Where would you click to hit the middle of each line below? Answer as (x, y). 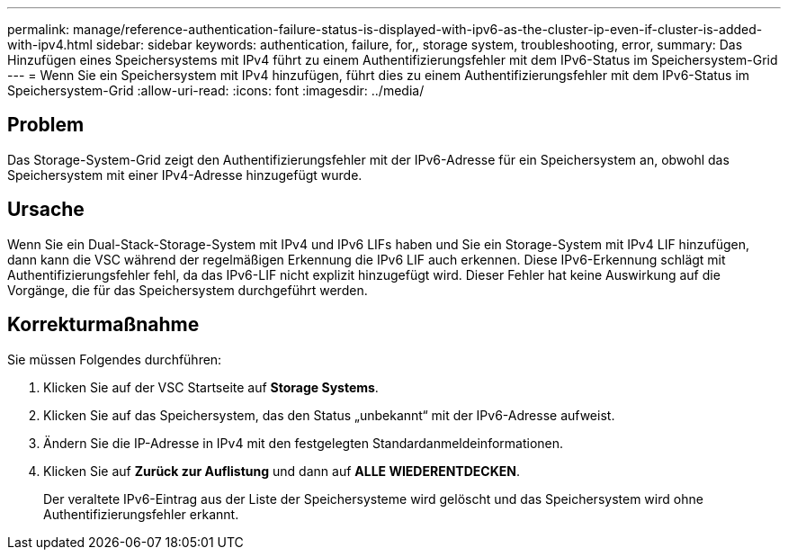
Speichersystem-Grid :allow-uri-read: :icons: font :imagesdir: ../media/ (216, 90)
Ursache (46, 210)
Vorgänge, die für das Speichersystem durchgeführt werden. (188, 290)
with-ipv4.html (50, 45)
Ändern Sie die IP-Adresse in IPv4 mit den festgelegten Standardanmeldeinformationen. (304, 443)
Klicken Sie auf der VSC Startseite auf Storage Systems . (211, 387)
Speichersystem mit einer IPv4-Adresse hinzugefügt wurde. (185, 175)
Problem (46, 125)
